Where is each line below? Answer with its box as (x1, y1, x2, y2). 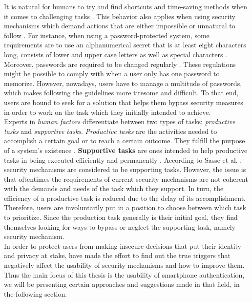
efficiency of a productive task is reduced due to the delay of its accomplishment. (4, 193, 246, 203)
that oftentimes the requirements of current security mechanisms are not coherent (4, 173, 248, 184)
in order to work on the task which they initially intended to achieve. (4, 107, 211, 117)
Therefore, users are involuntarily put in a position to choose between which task (4, 202, 247, 213)
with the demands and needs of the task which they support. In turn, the (4, 183, 224, 194)
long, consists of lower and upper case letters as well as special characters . (4, 49, 227, 59)
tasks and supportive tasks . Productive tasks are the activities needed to (4, 126, 217, 136)
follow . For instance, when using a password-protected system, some (4, 30, 210, 40)
